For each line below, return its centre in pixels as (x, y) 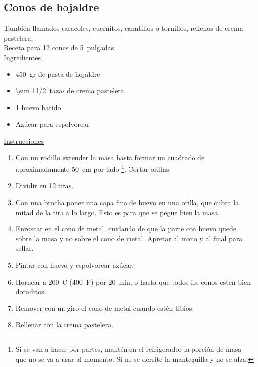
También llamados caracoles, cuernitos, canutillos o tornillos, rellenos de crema (124, 28)
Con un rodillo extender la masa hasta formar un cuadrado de (110, 157)
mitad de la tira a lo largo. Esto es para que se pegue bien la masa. (118, 212)
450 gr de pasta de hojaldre (58, 74)
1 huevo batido (38, 107)
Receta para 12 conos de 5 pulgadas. (60, 47)
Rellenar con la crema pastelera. (64, 325)
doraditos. (31, 291)
